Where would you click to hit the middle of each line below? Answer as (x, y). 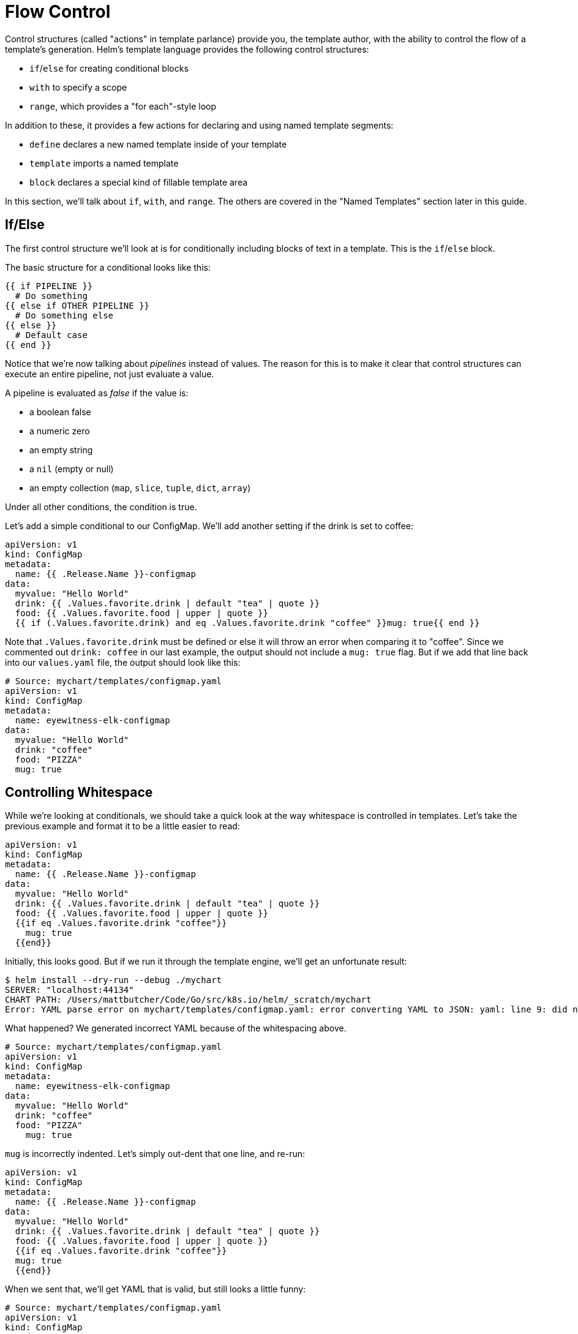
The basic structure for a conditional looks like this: (108, 267)
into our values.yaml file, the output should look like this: (123, 662)
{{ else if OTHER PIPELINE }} (77, 305)
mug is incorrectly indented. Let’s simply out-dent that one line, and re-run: (155, 1154)
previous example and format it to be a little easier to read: (122, 826)
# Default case (51, 335)
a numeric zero (60, 431)
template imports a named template (104, 163)
